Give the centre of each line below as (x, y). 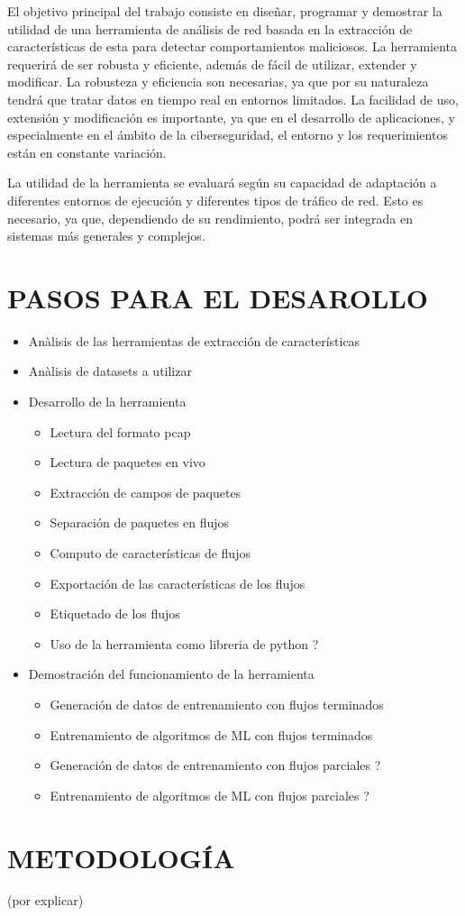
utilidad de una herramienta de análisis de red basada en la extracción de (210, 28)
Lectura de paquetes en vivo (128, 462)
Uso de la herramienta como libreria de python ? (184, 643)
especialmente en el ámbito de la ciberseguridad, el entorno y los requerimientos (228, 135)
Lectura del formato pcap (120, 431)
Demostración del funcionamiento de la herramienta (171, 674)
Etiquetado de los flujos (115, 614)
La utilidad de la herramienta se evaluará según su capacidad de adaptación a (222, 183)
